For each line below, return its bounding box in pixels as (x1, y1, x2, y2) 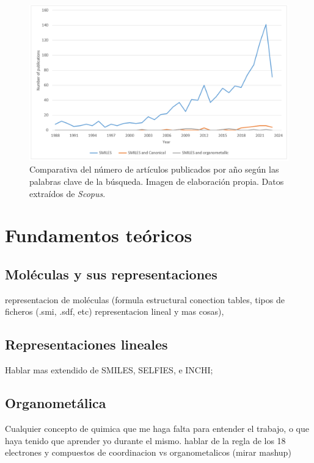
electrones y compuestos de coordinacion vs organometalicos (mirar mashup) (5, 446, 291, 459)
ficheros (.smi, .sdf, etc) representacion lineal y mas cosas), (5, 305, 224, 318)
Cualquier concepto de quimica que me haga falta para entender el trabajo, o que (5, 422, 309, 435)
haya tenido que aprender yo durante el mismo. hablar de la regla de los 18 (5, 434, 286, 447)
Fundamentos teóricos (5, 223, 192, 248)
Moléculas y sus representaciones (5, 265, 217, 284)
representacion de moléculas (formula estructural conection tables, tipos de (5, 293, 285, 306)
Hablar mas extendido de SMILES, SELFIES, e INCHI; (5, 364, 213, 376)
